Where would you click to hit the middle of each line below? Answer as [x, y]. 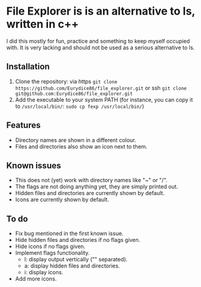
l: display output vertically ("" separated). [76, 260]
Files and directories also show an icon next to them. [81, 146]
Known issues [34, 165]
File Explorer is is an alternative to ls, [101, 11]
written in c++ [43, 24]
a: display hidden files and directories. [72, 266]
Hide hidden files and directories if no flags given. [78, 240]
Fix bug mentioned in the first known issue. [69, 233]
